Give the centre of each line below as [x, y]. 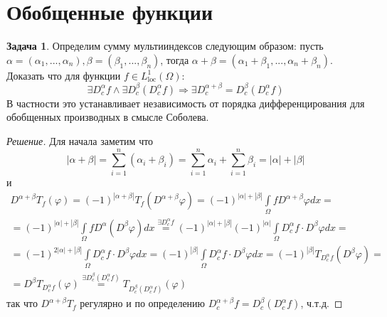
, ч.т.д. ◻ [322, 303]
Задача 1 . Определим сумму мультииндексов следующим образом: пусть [165, 46]
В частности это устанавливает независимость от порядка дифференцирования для [186, 103]
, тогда [175, 59]
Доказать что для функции [64, 75]
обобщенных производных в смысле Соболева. [108, 117]
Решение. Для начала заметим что [80, 141]
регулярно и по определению [143, 303]
